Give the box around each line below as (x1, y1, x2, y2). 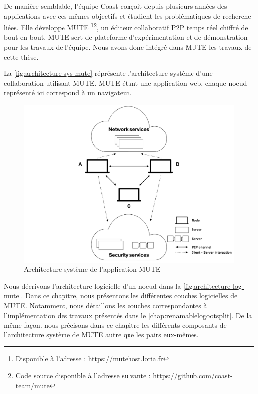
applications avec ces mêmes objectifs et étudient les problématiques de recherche (4, 10, 251, 21)
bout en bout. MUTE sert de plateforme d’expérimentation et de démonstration (4, 32, 248, 42)
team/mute (15, 380, 50, 390)
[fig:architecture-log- (183, 280, 244, 291)
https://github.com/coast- (153, 370, 233, 380)
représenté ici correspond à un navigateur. (4, 87, 132, 98)
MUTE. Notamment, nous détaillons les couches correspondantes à (4, 300, 207, 310)
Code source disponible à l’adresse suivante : (15, 370, 151, 380)
